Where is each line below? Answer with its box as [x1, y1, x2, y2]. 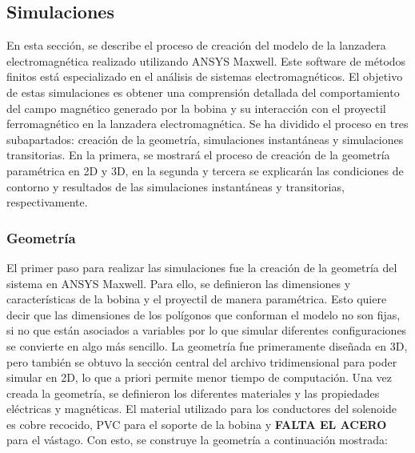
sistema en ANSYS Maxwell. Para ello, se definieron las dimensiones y [6, 275, 351, 291]
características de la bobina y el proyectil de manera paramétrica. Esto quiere [6, 291, 387, 307]
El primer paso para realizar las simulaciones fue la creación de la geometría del [6, 259, 397, 275]
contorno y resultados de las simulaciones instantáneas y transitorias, [6, 178, 345, 194]
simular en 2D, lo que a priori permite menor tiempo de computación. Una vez [6, 369, 392, 386]
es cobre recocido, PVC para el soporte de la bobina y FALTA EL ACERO [6, 415, 387, 432]
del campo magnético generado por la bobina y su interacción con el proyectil [6, 99, 386, 116]
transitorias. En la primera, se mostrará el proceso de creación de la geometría [6, 146, 390, 163]
